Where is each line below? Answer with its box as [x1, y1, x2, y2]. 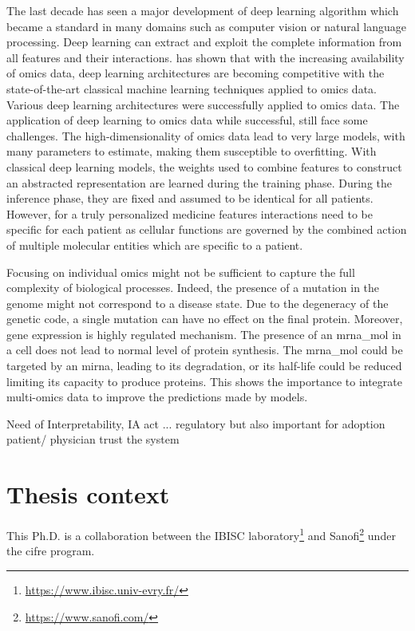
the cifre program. [6, 542, 95, 559]
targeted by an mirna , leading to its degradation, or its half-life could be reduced [6, 357, 402, 374]
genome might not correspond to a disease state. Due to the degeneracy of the [6, 294, 389, 311]
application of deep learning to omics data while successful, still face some [6, 112, 368, 128]
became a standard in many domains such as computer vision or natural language [6, 18, 407, 34]
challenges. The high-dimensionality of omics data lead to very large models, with [6, 127, 405, 144]
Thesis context [6, 478, 170, 511]
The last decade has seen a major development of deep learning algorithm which [6, 2, 399, 18]
